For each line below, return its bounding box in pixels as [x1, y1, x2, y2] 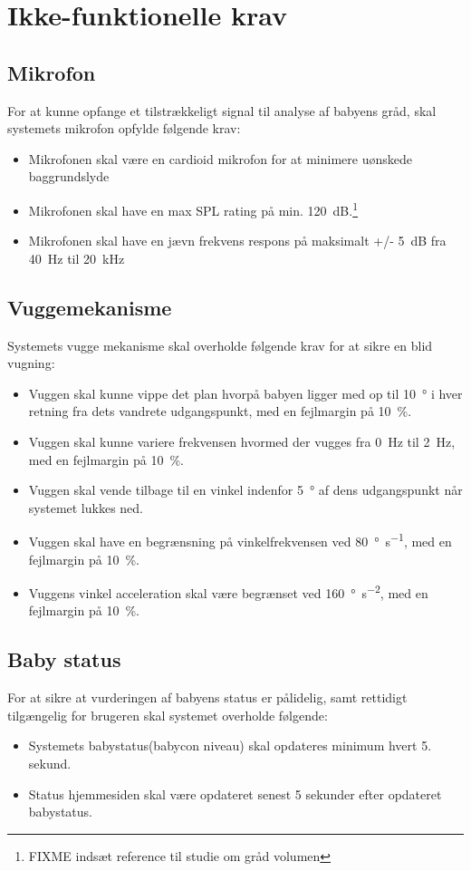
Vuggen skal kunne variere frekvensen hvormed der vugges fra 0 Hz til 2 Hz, [28, 431, 456, 450]
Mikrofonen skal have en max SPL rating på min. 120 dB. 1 [28, 198, 359, 219]
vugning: [7, 353, 55, 373]
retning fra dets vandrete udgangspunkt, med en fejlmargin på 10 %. [28, 402, 412, 421]
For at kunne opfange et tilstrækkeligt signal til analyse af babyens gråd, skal [7, 101, 437, 120]
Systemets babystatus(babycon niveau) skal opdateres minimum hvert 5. [28, 736, 432, 755]
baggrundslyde [28, 167, 110, 186]
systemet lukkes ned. [28, 498, 144, 517]
